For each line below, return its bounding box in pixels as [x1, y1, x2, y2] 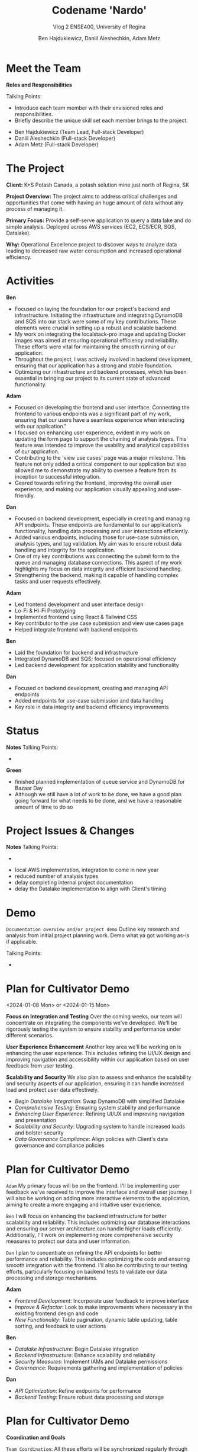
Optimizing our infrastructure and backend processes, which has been [14, 368, 187, 375]
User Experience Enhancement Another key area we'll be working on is [6, 1043, 181, 1050]
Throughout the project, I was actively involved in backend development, [14, 355, 192, 363]
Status [6, 724, 40, 738]
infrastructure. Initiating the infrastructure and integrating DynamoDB [14, 312, 183, 319]
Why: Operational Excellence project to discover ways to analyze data [6, 241, 177, 248]
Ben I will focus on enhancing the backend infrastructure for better [6, 1213, 167, 1220]
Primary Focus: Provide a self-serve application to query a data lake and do [6, 217, 191, 224]
